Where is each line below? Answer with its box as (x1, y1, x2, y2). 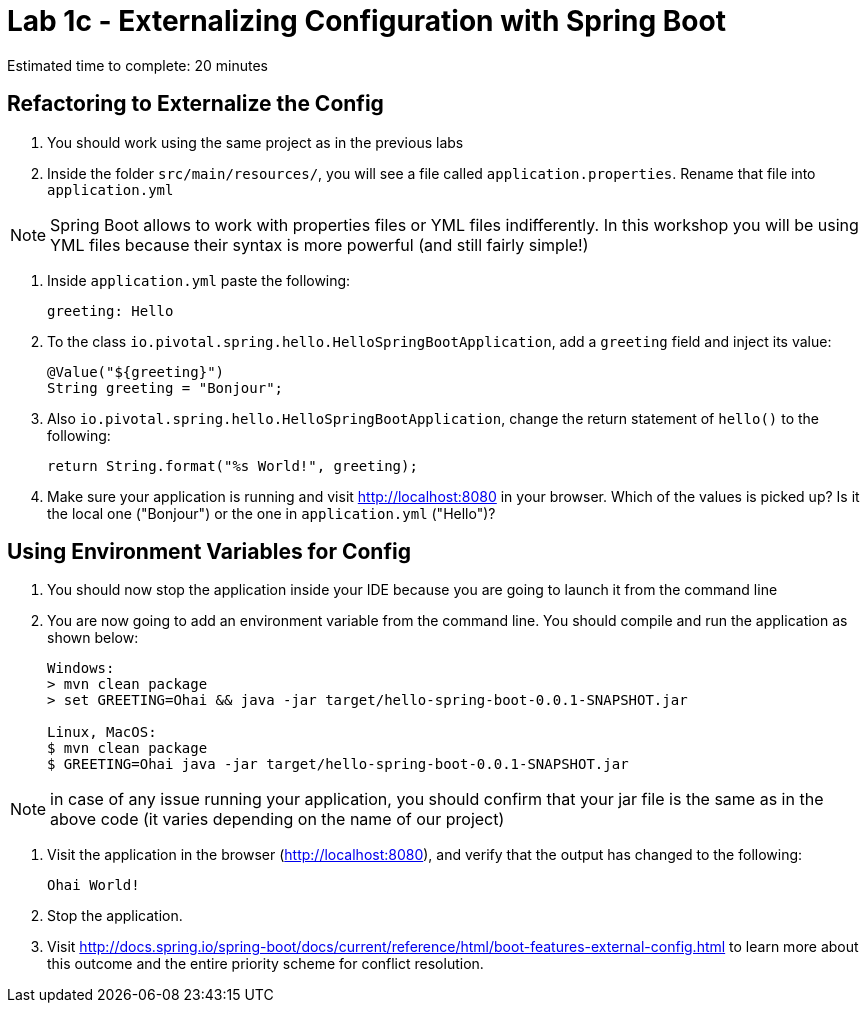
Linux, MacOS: (47, 724, 157, 741)
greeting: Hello (47, 302, 174, 319)
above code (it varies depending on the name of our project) (50, 809, 505, 830)
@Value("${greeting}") (47, 363, 225, 380)
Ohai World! (47, 877, 140, 894)
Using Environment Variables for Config (7, 539, 411, 565)
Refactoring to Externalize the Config (7, 91, 384, 117)
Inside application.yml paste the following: (47, 271, 351, 289)
